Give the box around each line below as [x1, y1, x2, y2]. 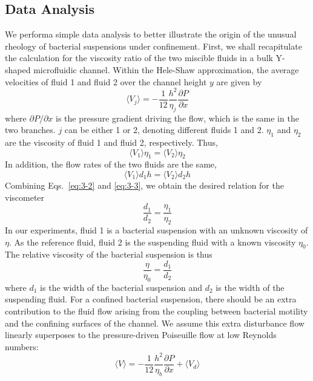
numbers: [5, 340, 39, 353]
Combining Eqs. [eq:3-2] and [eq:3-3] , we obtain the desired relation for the [5, 178, 284, 191]
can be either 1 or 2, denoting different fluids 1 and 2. [64, 123, 264, 136]
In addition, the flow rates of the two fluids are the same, [5, 158, 217, 171]
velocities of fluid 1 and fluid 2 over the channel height [5, 75, 207, 88]
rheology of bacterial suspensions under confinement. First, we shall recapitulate [5, 39, 302, 52]
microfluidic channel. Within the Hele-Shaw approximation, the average [33, 63, 299, 76]
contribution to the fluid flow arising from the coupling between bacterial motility [5, 304, 308, 317]
